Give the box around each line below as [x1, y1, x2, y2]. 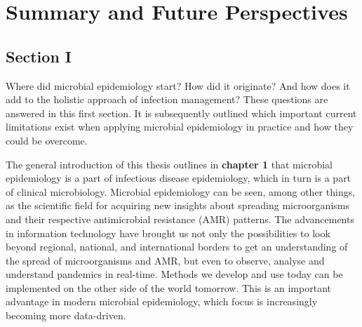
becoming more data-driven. [6, 308, 126, 323]
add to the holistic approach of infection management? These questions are [6, 92, 328, 107]
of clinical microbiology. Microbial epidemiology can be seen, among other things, [6, 184, 356, 199]
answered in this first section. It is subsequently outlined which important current [6, 105, 357, 120]
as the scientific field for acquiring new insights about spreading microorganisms [6, 198, 349, 213]
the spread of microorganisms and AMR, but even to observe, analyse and [6, 253, 325, 267]
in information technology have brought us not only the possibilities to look [6, 225, 330, 240]
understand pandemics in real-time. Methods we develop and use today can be [6, 267, 343, 281]
